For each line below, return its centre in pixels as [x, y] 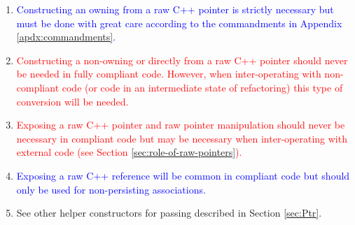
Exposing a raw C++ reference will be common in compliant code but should [183, 175]
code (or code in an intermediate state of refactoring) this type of [202, 87]
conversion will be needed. [72, 101]
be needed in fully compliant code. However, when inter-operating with [169, 74]
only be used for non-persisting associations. [111, 189]
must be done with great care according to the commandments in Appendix [179, 23]
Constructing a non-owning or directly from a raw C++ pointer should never [182, 60]
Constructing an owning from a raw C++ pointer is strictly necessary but [175, 9]
